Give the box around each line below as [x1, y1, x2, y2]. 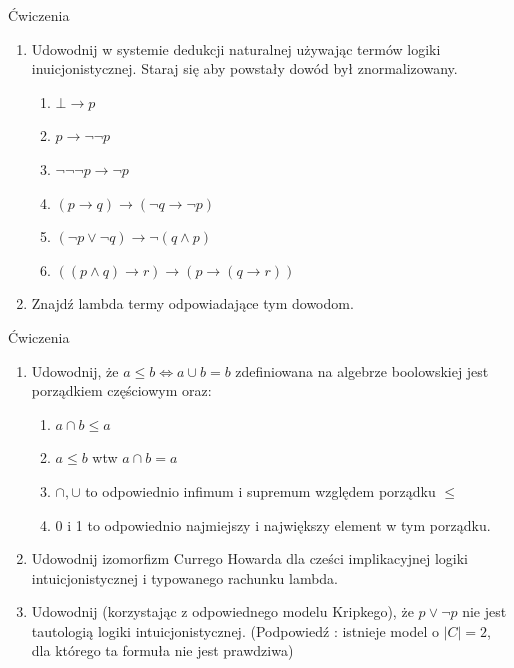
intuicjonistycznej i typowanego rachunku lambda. [31, 567, 339, 588]
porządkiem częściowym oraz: [31, 380, 212, 401]
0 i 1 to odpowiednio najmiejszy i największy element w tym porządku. [55, 514, 491, 535]
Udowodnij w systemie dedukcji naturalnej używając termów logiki [31, 38, 441, 59]
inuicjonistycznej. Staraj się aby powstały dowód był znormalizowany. [31, 58, 458, 79]
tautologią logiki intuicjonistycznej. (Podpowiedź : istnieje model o [31, 620, 439, 641]
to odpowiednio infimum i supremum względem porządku [85, 480, 436, 501]
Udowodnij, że [31, 360, 119, 381]
